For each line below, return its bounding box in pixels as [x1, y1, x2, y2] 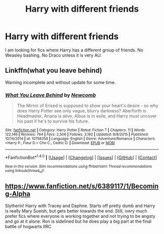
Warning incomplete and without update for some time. [5, 79, 116, 85]
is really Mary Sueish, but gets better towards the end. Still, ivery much [5, 208, 147, 213]
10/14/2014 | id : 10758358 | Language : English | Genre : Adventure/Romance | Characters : [5, 136, 156, 141]
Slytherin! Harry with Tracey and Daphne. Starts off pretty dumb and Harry [5, 203, 155, 209]
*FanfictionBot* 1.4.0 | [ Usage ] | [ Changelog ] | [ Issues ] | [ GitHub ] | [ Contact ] [5, 154, 157, 160]
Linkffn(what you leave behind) [5, 66, 102, 75]
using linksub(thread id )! [5, 168, 44, 174]
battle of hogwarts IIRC [5, 223, 52, 229]
